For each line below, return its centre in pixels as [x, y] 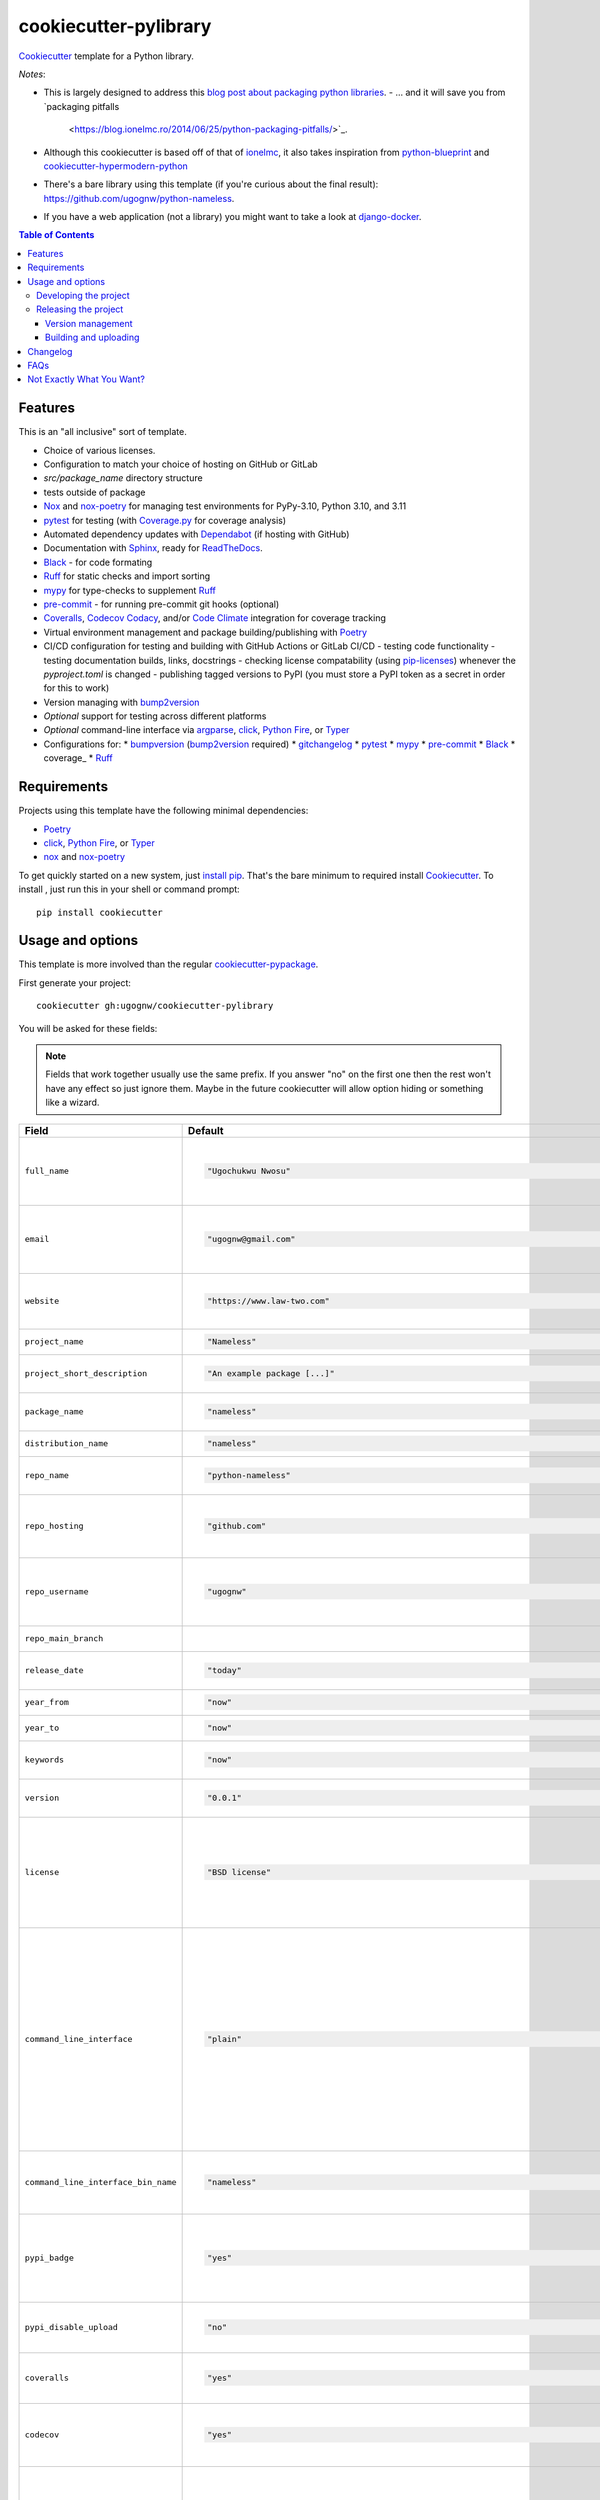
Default [205, 1130]
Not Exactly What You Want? [86, 379]
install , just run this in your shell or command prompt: [129, 889]
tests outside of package [94, 492]
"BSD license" [239, 1872]
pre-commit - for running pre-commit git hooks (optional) [161, 604]
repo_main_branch [64, 1638]
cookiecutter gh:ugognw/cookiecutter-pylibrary [155, 1006]
